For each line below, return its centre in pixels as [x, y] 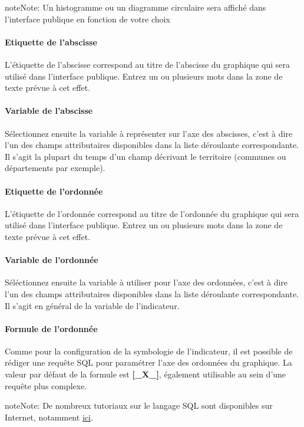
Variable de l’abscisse [49, 111]
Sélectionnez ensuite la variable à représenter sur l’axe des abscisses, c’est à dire [149, 133]
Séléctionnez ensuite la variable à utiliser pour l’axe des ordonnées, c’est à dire [146, 282]
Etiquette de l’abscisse [51, 42]
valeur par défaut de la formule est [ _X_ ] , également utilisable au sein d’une [146, 374]
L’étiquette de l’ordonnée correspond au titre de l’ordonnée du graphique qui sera [152, 213]
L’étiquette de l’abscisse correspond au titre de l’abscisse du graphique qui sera [147, 64]
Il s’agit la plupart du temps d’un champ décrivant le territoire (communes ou [146, 156]
